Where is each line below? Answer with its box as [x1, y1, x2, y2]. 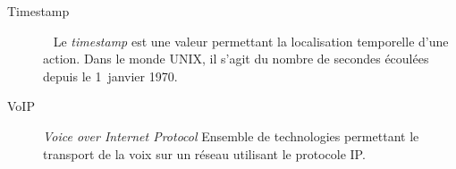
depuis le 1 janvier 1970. [43, 66, 178, 85]
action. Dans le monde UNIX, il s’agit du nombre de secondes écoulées [43, 49, 429, 68]
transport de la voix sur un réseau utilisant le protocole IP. [43, 144, 366, 163]
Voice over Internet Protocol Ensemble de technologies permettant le [43, 126, 419, 145]
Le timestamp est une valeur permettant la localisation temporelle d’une [53, 31, 449, 50]
